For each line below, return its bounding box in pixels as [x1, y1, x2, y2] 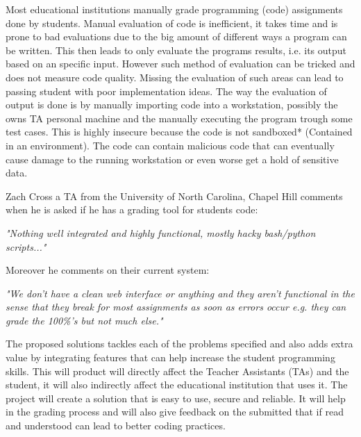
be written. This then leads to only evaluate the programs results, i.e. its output [6, 42, 347, 57]
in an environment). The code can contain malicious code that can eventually [6, 138, 335, 152]
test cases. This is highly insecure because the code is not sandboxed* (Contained [6, 124, 353, 139]
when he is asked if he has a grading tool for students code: [6, 202, 258, 217]
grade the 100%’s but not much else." [6, 313, 163, 327]
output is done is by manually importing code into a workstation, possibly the [6, 97, 338, 112]
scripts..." [6, 239, 47, 254]
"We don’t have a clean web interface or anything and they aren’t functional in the [6, 286, 355, 300]
